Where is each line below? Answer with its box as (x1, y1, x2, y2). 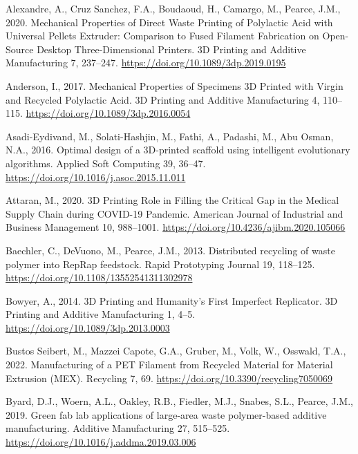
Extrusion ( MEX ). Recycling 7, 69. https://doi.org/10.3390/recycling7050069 (6, 370, 333, 385)
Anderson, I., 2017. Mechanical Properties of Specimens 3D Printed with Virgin (6, 78, 343, 93)
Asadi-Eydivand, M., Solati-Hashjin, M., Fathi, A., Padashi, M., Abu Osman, (6, 129, 334, 143)
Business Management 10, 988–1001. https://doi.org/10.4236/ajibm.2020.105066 (6, 220, 346, 234)
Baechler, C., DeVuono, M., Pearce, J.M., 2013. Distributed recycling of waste (6, 243, 335, 257)
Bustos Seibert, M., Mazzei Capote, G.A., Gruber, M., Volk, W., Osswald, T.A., (6, 343, 346, 358)
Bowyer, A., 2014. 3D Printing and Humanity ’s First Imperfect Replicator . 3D (6, 293, 338, 308)
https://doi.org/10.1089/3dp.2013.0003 (6, 320, 170, 334)
